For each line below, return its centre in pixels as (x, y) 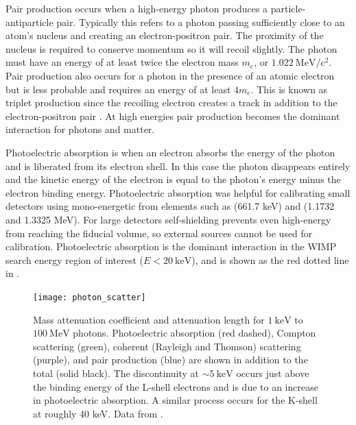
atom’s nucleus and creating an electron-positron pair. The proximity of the (165, 35)
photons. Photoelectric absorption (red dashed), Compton (194, 333)
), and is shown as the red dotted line (270, 259)
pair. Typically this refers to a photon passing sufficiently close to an (201, 22)
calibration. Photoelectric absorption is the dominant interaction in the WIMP (171, 246)
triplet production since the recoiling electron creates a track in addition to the (171, 102)
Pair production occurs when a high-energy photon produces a (137, 8)
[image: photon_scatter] (90, 297)
